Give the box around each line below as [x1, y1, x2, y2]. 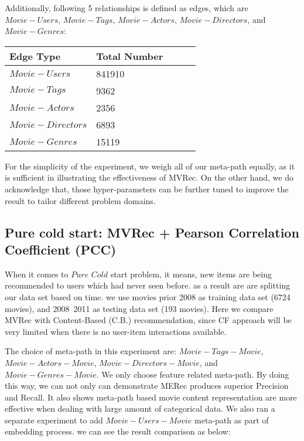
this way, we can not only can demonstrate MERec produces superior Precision [5, 379, 289, 392]
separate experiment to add [5, 413, 103, 426]
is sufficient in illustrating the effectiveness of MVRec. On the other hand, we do [5, 171, 293, 184]
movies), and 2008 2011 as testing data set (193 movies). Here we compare [5, 302, 274, 314]
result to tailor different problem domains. [5, 194, 156, 206]
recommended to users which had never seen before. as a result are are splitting [5, 279, 291, 291]
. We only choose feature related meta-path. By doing [96, 368, 289, 380]
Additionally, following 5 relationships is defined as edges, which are [5, 2, 248, 13]
